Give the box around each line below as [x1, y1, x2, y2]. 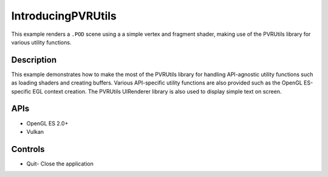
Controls [11, 144, 45, 154]
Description [11, 55, 57, 65]
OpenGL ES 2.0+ [26, 119, 69, 127]
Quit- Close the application [26, 160, 94, 167]
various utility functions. [11, 38, 72, 46]
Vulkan [26, 128, 44, 135]
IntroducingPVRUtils [11, 9, 117, 23]
